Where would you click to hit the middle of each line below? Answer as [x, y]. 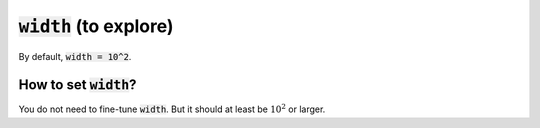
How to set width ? [77, 85]
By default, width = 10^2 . [75, 56]
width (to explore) [96, 26]
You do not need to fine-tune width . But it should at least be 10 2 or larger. [172, 108]
